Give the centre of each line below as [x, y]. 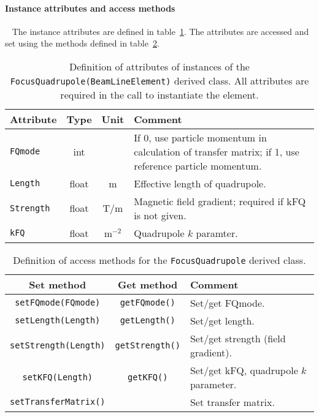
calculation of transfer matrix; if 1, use [217, 151]
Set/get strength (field [238, 338]
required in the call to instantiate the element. [159, 94]
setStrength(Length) [58, 345]
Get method [148, 284]
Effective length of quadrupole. [200, 183]
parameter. [213, 384]
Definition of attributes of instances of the [159, 66]
